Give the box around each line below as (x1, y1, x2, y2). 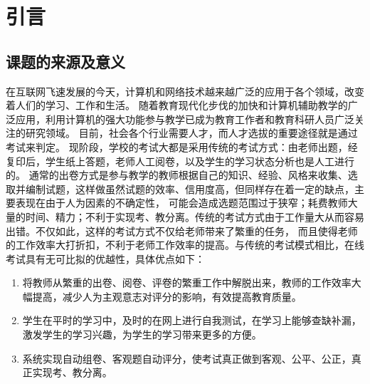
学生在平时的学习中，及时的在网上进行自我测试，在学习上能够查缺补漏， (22, 313, 361, 328)
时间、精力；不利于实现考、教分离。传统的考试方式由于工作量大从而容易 (25, 209, 364, 224)
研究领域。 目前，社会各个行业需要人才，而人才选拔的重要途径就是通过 (25, 125, 358, 140)
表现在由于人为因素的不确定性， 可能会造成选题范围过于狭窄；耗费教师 (15, 195, 348, 210)
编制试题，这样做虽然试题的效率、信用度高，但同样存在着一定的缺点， (25, 181, 354, 196)
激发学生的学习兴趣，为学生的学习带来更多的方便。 (22, 327, 262, 342)
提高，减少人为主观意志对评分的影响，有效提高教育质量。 (32, 289, 302, 303)
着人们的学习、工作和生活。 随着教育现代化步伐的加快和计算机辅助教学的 (6, 98, 348, 113)
